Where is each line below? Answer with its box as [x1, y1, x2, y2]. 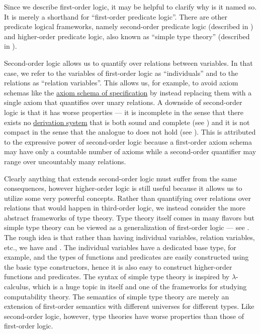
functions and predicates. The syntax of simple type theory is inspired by [4, 271, 230, 282]
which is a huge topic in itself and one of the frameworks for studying [32, 281, 247, 292]
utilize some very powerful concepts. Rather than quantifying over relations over [4, 192, 251, 203]
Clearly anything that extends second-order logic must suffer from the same [4, 173, 237, 183]
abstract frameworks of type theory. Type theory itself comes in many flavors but [4, 212, 254, 222]
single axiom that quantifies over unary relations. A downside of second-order [4, 97, 242, 107]
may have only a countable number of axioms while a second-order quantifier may [4, 146, 256, 157]
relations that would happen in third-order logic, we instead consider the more [4, 202, 245, 213]
